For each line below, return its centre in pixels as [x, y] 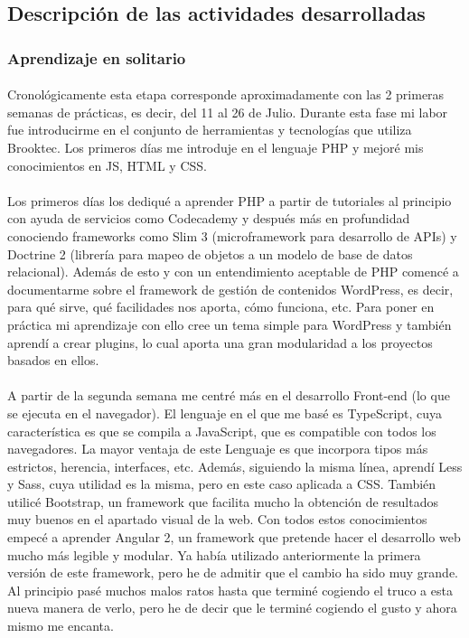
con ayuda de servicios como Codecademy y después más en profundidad [209, 218]
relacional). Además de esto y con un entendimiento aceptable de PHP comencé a [233, 272]
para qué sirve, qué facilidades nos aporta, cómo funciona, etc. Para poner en [221, 307]
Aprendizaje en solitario [97, 57]
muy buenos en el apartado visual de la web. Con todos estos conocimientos [217, 519]
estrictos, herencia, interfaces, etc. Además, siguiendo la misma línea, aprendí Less [235, 466]
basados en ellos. [53, 360]
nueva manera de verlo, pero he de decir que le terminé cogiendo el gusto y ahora [232, 608]
